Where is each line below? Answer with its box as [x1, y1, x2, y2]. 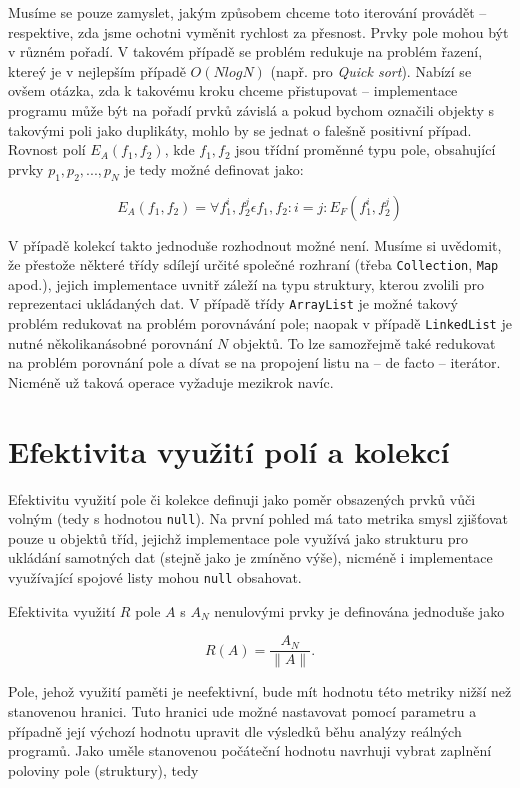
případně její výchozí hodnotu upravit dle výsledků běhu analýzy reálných [8, 720, 462, 741]
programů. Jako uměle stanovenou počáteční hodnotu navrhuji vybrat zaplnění [8, 740, 492, 761]
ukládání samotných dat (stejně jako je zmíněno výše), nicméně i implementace [8, 547, 493, 568]
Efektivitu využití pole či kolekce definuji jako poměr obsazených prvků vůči [8, 488, 476, 509]
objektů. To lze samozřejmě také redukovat [232, 332, 496, 353]
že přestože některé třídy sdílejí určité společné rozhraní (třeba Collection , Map [8, 254, 499, 275]
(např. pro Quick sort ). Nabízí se [270, 60, 472, 81]
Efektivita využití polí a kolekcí [8, 430, 450, 471]
